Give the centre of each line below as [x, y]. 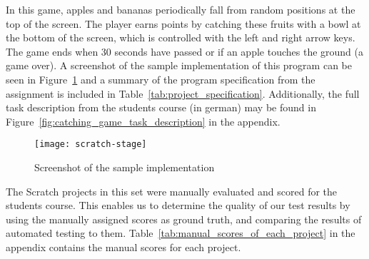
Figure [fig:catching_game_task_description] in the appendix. [143, 121]
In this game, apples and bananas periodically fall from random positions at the [181, 9]
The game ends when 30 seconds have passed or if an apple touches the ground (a [184, 51]
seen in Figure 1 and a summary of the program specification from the [161, 79]
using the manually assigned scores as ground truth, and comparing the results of [184, 219]
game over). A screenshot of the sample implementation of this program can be [179, 65]
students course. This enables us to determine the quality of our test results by [178, 205]
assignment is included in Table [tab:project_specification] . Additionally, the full [183, 93]
